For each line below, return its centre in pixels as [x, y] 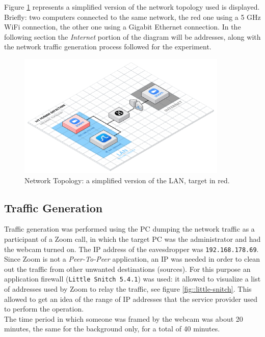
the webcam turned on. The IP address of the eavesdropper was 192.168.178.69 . [131, 249]
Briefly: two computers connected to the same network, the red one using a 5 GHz [132, 17]
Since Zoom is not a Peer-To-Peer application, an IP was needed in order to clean [132, 259]
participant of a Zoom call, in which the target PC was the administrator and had [132, 238]
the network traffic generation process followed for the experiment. [108, 47]
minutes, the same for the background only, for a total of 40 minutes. [112, 329]
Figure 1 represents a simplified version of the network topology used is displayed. [132, 7]
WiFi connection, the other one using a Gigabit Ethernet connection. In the [123, 27]
